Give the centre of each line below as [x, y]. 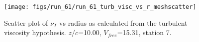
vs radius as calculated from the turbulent [123, 22]
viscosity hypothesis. [35, 32]
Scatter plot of [26, 22]
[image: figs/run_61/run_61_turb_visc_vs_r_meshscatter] [100, 7]
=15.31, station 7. [144, 32]
